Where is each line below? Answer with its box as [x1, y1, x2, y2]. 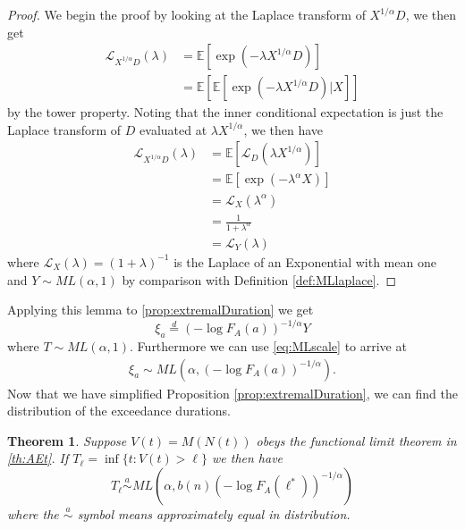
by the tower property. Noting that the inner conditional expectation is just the [7, 103, 444, 122]
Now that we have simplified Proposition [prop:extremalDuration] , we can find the [7, 383, 458, 402]
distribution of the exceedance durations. [7, 401, 231, 420]
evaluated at [139, 120, 207, 139]
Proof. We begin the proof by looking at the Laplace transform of [7, 5, 366, 23]
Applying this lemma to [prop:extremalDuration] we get [7, 300, 314, 319]
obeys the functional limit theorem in [256, 431, 457, 449]
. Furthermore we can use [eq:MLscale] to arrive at [130, 337, 407, 356]
